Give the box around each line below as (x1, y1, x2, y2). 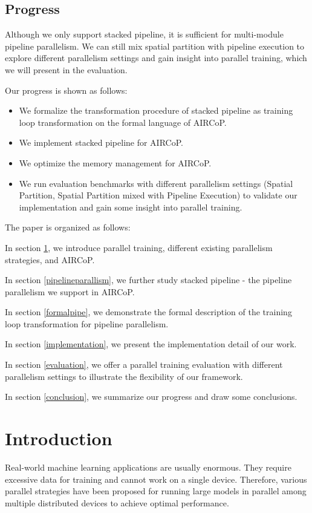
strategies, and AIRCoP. (5, 253, 95, 266)
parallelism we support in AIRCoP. (5, 285, 135, 298)
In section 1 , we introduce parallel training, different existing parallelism (5, 241, 273, 253)
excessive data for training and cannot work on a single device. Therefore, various (5, 472, 307, 485)
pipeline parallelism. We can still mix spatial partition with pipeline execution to (5, 39, 305, 52)
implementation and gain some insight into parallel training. (19, 200, 242, 213)
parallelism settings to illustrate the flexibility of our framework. (5, 370, 243, 382)
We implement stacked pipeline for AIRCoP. (19, 136, 183, 149)
